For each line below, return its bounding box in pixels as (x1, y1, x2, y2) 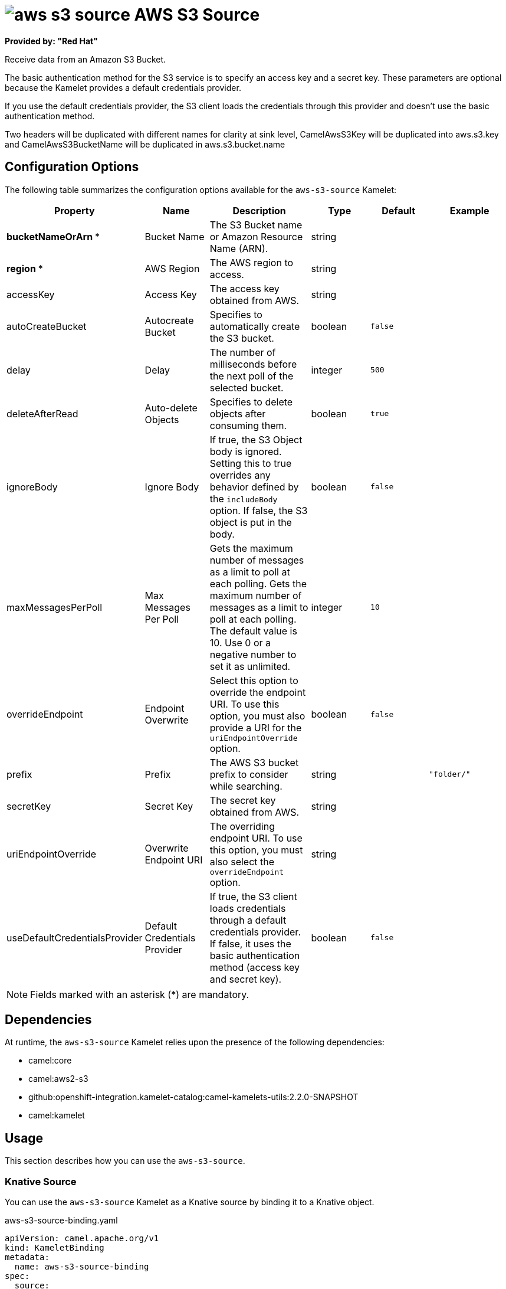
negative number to (209, 648, 297, 660)
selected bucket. (209, 381, 284, 394)
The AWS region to (209, 256, 294, 269)
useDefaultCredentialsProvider (6, 931, 143, 944)
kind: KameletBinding (5, 1243, 104, 1253)
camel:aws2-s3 (28, 1074, 88, 1084)
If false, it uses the (209, 937, 291, 950)
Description (232, 204, 286, 217)
